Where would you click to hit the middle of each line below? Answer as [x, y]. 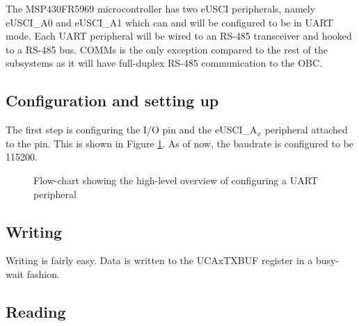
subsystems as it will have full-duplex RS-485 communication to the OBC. [164, 63]
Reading [36, 311]
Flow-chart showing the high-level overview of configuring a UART [176, 180]
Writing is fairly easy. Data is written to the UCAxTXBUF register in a [159, 260]
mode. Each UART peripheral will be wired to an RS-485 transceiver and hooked [179, 36]
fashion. [43, 274]
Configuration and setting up [112, 100]
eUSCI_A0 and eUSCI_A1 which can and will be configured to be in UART [169, 22]
